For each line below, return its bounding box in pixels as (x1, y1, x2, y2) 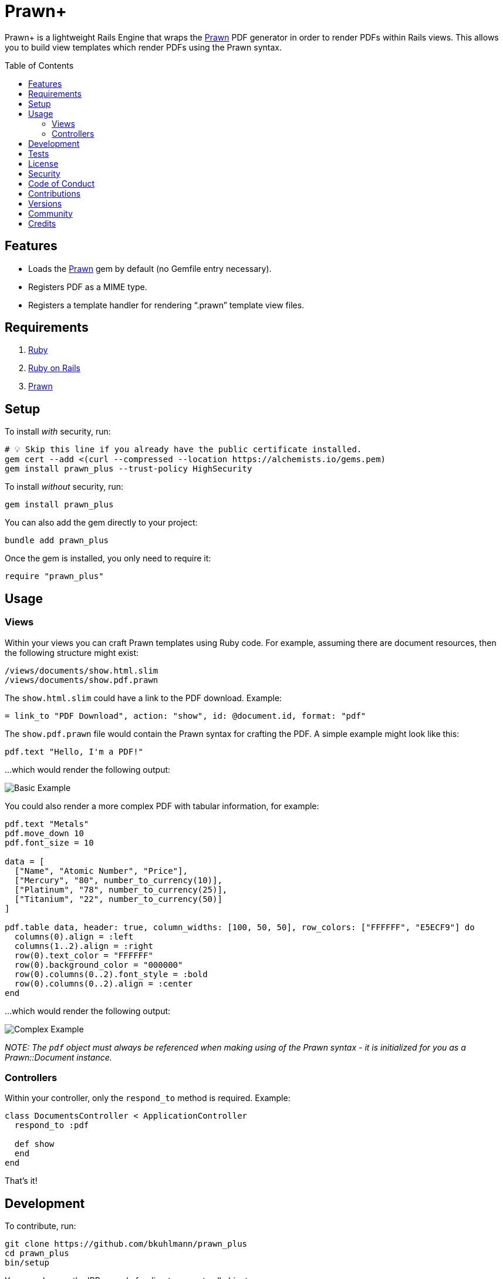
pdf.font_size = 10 (5, 837, 94, 847)
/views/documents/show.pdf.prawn (5, 675, 158, 685)
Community (28, 208, 73, 218)
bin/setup (5, 1258, 49, 1268)
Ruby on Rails (28, 363, 80, 373)
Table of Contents (5, 60, 74, 70)
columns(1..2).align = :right (14, 941, 153, 951)
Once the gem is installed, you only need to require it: (5, 553, 211, 564)
